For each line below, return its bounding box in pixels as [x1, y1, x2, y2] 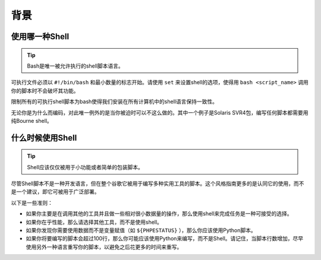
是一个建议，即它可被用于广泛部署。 [11, 188, 100, 195]
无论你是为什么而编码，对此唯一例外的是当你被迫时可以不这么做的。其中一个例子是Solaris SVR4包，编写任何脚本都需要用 [11, 109, 309, 116]
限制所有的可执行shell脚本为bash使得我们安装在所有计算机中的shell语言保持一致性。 [11, 98, 218, 105]
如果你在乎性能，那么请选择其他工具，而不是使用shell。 [26, 218, 163, 226]
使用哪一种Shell [11, 31, 70, 42]
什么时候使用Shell [11, 132, 77, 142]
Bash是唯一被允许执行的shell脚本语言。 [27, 62, 124, 69]
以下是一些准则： [11, 199, 53, 206]
